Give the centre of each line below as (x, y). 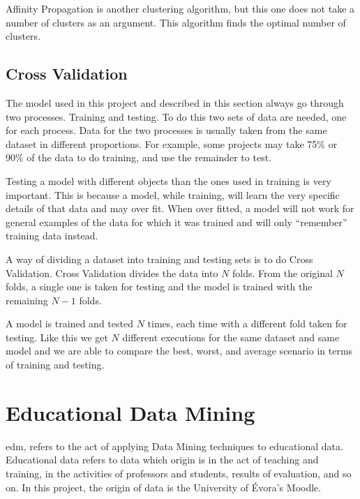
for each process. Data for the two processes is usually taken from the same (166, 130)
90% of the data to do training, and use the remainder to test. (138, 157)
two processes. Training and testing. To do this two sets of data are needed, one (176, 116)
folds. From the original (283, 273)
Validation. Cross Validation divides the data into (112, 273)
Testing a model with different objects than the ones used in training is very (168, 180)
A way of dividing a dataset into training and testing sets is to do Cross (159, 259)
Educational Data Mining (130, 412)
